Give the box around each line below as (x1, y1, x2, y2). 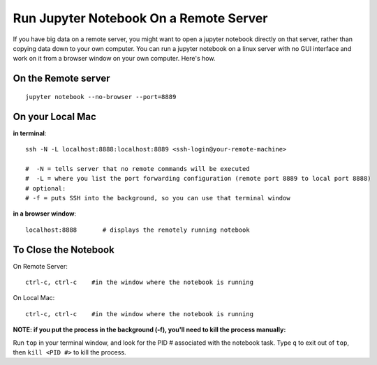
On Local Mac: (13, 294, 55, 302)
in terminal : (13, 129, 47, 137)
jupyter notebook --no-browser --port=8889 (25, 93, 177, 100)
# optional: (25, 184, 66, 192)
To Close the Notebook (13, 244, 114, 255)
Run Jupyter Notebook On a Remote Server (13, 10, 268, 26)
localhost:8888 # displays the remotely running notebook (25, 225, 251, 234)
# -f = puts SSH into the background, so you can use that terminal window (25, 194, 290, 202)
